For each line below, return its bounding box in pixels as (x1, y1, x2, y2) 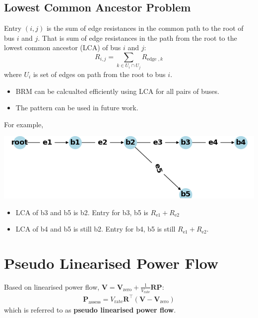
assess (88, 299, 101, 305)
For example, (4, 119, 44, 129)
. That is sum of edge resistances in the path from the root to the (38, 32, 237, 43)
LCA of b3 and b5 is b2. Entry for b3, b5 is (15, 207, 148, 217)
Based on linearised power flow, (4, 281, 100, 292)
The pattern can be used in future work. (15, 102, 138, 113)
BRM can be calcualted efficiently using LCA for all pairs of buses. (15, 85, 219, 96)
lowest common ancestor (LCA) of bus (4, 42, 121, 53)
